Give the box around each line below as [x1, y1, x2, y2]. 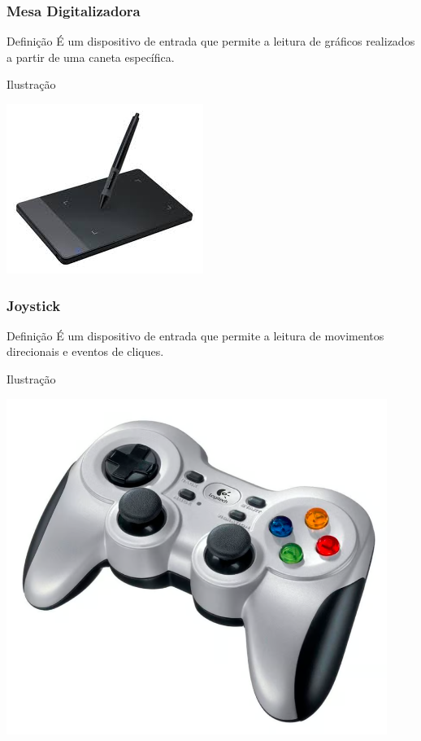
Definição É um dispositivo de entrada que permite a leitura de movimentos [7, 327, 384, 344]
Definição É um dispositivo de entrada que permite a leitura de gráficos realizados [7, 33, 415, 50]
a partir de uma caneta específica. [7, 48, 175, 65]
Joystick [7, 295, 61, 315]
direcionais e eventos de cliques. [7, 343, 164, 360]
